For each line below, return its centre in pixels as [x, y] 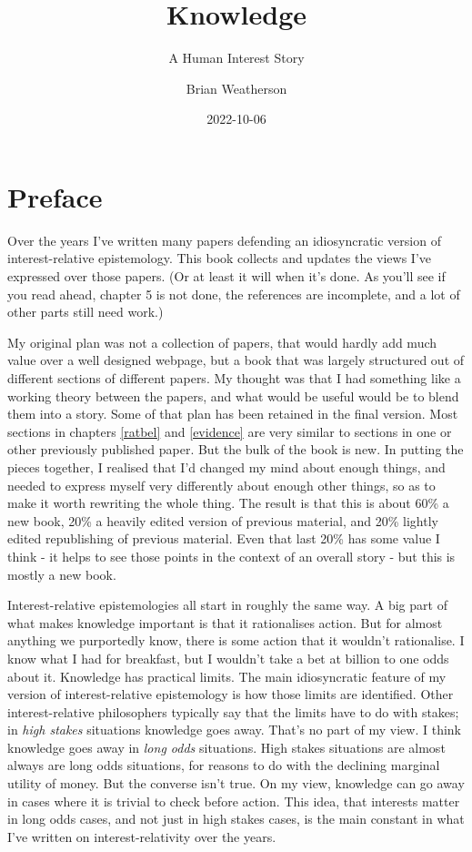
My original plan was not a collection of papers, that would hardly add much [222, 342]
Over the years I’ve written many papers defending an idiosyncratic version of [224, 240]
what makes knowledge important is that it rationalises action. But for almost [225, 622]
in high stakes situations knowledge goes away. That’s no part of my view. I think [234, 730]
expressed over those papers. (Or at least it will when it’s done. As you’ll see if [226, 276]
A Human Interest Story [236, 58]
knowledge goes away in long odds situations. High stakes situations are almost [226, 747]
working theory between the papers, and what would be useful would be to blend [233, 396]
